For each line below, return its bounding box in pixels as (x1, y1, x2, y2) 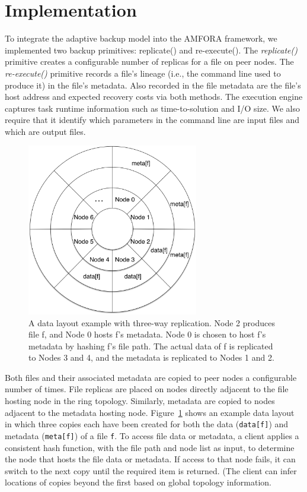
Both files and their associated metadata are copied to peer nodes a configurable (5, 371, 297, 383)
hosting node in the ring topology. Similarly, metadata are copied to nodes (5, 395, 275, 407)
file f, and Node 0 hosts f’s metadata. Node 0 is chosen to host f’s (28, 328, 266, 340)
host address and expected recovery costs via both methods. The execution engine (5, 90, 303, 103)
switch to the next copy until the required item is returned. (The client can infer (5, 464, 297, 477)
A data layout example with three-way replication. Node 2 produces (28, 316, 275, 329)
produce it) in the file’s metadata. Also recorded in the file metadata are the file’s (5, 78, 301, 91)
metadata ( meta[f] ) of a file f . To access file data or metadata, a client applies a (5, 429, 299, 441)
